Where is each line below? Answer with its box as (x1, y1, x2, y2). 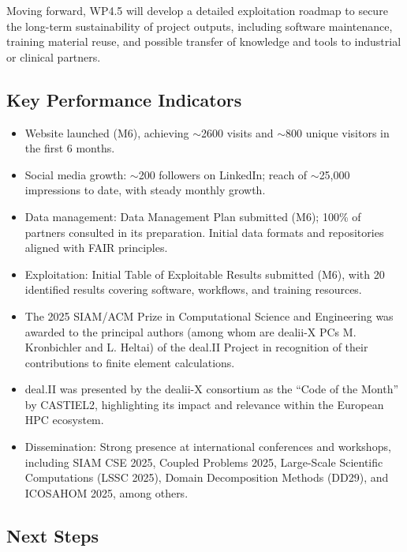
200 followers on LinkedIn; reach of (138, 166, 308, 182)
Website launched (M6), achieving (24, 124, 189, 141)
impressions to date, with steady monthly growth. (24, 182, 266, 198)
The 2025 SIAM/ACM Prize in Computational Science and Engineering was (24, 307, 394, 324)
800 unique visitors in (286, 124, 390, 141)
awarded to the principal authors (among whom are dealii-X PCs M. (24, 323, 357, 340)
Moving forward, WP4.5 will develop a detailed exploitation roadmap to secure (6, 2, 388, 18)
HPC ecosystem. (24, 411, 104, 428)
